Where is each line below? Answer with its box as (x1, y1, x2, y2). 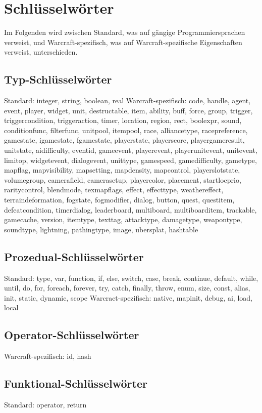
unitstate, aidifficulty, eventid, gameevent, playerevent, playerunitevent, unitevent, (4, 145, 257, 155)
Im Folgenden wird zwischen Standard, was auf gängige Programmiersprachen (4, 27, 245, 37)
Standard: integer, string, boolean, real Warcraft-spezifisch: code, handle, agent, (4, 95, 251, 106)
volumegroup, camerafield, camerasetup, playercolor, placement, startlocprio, (4, 174, 241, 185)
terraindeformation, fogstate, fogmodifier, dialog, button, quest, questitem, (4, 194, 235, 205)
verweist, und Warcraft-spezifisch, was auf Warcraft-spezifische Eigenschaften (4, 36, 242, 47)
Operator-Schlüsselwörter (4, 327, 139, 343)
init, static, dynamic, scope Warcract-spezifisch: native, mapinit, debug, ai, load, (4, 292, 252, 303)
